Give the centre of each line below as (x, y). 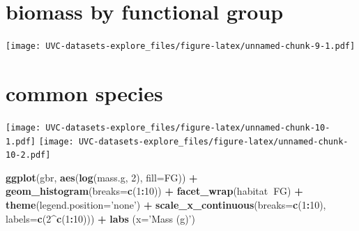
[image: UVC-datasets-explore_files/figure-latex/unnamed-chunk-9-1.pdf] (181, 46)
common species (84, 92)
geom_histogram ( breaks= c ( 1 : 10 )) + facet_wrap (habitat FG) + (154, 191)
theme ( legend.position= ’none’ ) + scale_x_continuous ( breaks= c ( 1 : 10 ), (166, 205)
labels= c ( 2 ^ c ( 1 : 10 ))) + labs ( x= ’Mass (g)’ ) (100, 218)
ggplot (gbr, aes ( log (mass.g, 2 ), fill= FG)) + (102, 177)
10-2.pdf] (28, 155)
